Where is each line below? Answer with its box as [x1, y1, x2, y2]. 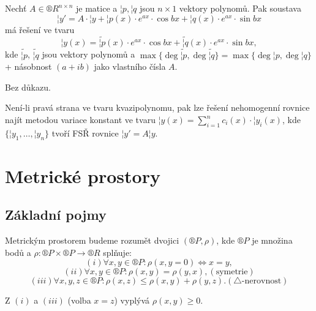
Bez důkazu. [5, 80, 51, 93]
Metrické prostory [5, 163, 160, 188]
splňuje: [103, 245, 132, 258]
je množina [252, 234, 293, 247]
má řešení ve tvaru [5, 23, 75, 36]
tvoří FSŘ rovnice [51, 126, 119, 139]
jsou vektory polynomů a [42, 48, 135, 61]
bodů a [5, 245, 31, 258]
